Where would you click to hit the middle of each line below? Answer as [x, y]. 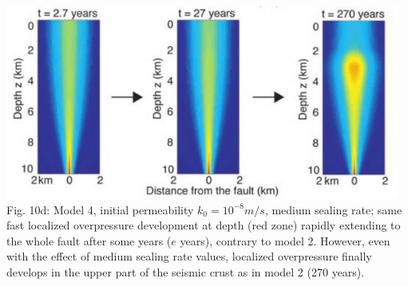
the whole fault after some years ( [89, 240]
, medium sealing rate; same [333, 209]
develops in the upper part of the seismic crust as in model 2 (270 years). [186, 271]
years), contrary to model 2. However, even [285, 240]
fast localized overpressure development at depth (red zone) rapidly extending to [204, 225]
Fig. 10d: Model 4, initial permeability [100, 209]
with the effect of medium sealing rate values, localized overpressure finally [189, 256]
